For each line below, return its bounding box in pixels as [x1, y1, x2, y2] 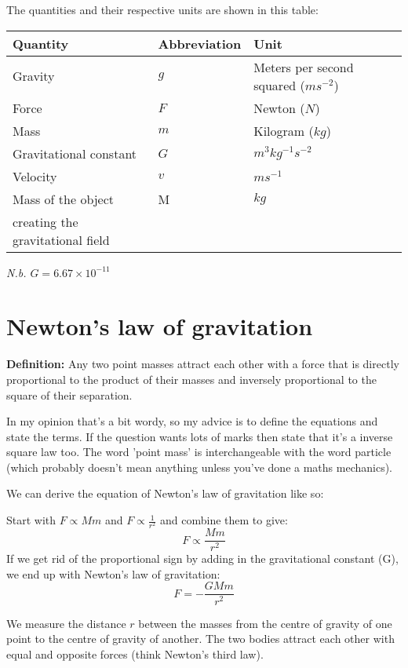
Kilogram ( [253, 121, 314, 140]
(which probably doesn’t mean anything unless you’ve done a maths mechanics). [6, 458, 392, 475]
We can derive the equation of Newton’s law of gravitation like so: [6, 485, 324, 502]
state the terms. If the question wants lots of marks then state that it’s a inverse [6, 428, 393, 444]
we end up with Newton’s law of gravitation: [6, 565, 220, 582]
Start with [6, 512, 56, 528]
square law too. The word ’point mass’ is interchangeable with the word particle [6, 444, 392, 460]
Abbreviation [158, 34, 242, 53]
